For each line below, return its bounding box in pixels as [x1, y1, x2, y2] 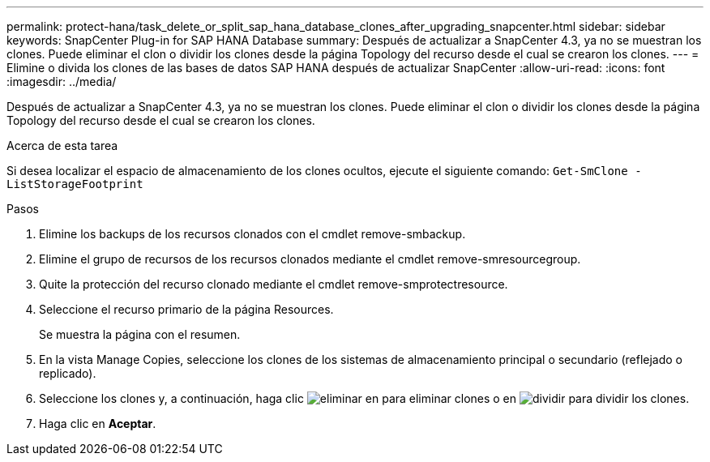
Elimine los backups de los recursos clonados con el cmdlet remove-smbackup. [39, 227, 466, 241]
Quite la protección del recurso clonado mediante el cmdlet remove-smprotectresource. [39, 277, 508, 291]
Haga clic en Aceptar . [39, 417, 156, 430]
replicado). [39, 366, 96, 380]
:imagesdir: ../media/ [6, 75, 117, 88]
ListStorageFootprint [6, 178, 143, 190]
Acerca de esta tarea [6, 139, 118, 152]
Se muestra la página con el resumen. [39, 327, 241, 341]
